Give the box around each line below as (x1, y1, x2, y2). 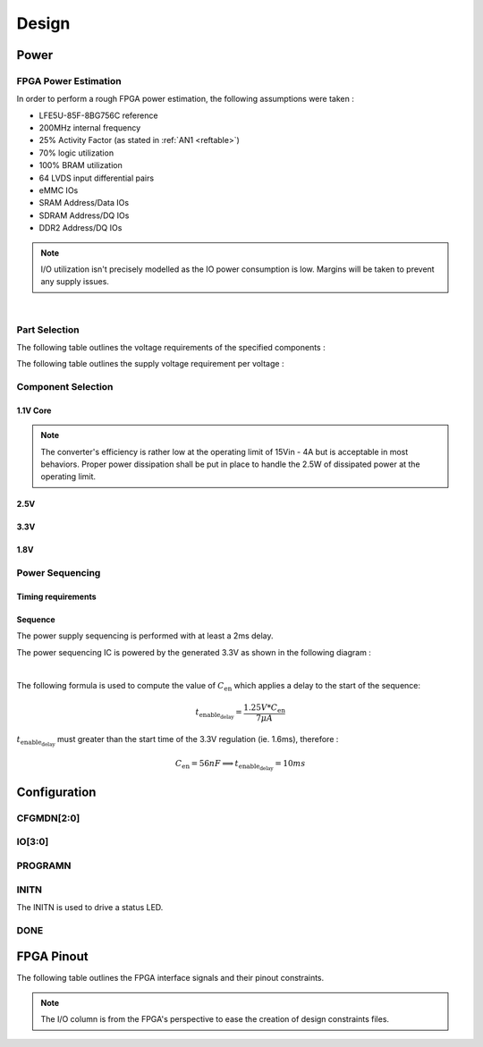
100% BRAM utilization (38, 160, 123, 171)
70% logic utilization (38, 148, 114, 158)
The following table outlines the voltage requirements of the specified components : (16, 342, 326, 352)
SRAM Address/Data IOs (38, 198, 130, 208)
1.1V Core (16, 405, 52, 416)
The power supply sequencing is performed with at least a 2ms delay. (16, 630, 274, 641)
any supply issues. (40, 276, 109, 287)
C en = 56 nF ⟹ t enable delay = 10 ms (174, 758, 306, 773)
